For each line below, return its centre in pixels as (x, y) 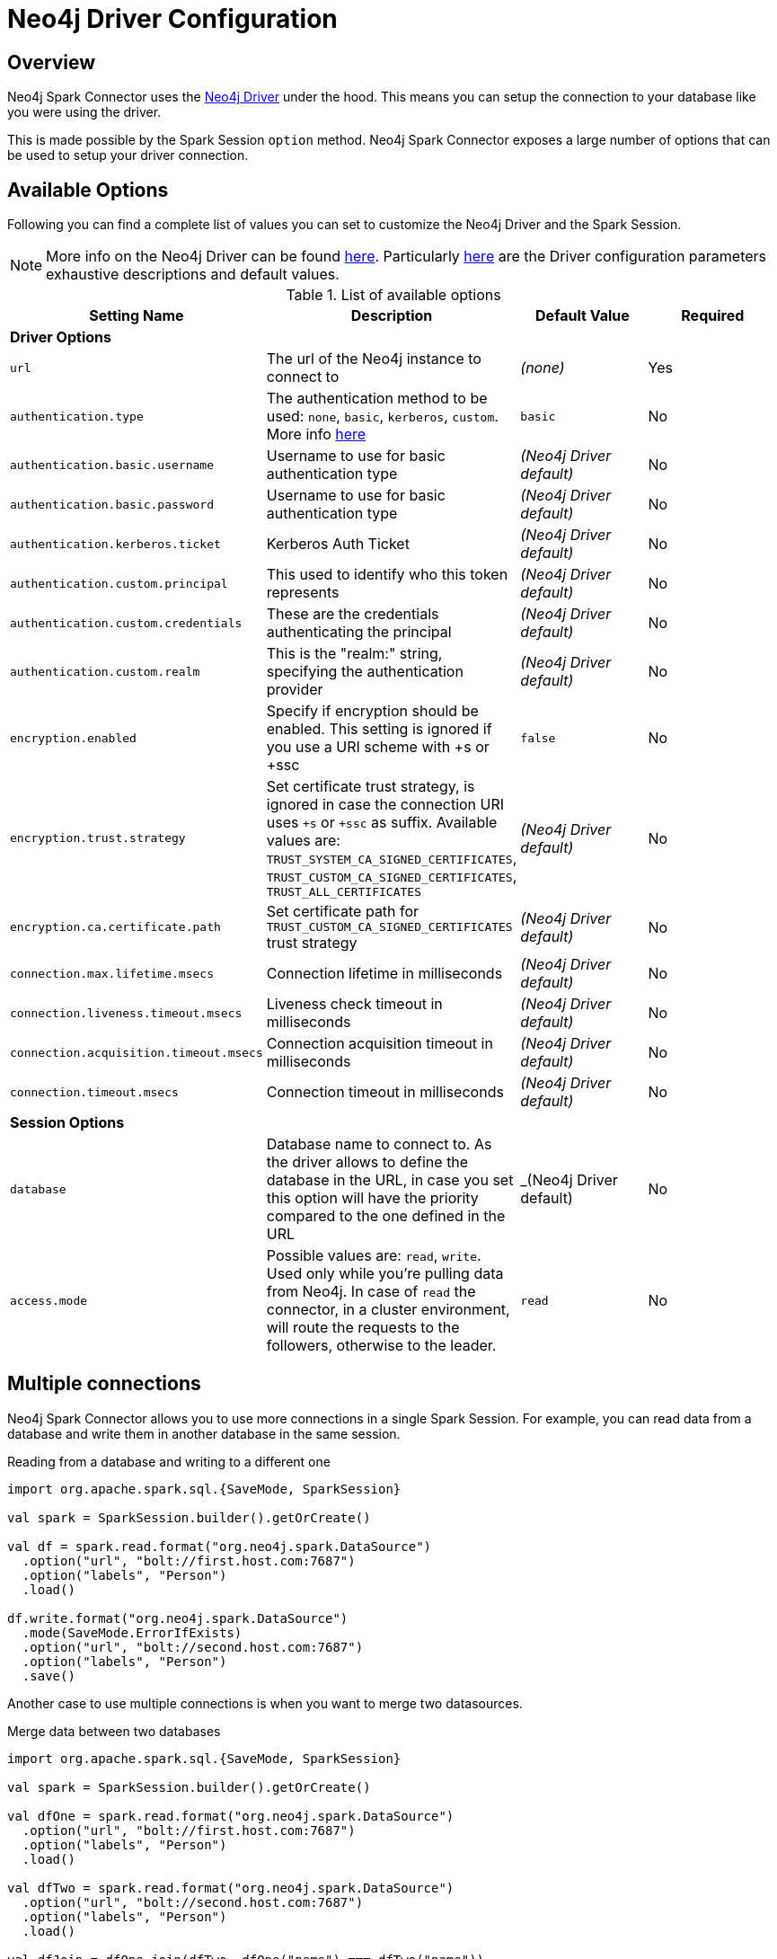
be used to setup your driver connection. (128, 155)
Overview (52, 62)
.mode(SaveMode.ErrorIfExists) (132, 1632)
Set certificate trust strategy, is (371, 787)
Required (713, 316)
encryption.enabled (73, 738)
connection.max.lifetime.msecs (112, 973)
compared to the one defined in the (386, 1216)
